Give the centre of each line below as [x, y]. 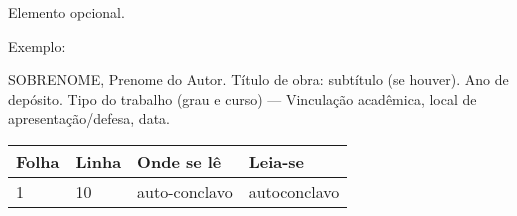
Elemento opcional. [66, 12]
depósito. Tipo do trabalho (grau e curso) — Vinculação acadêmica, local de [242, 98]
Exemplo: [37, 45]
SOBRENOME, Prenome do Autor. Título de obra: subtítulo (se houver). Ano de [258, 79]
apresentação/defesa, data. [89, 118]
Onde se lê [179, 161]
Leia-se [276, 161]
